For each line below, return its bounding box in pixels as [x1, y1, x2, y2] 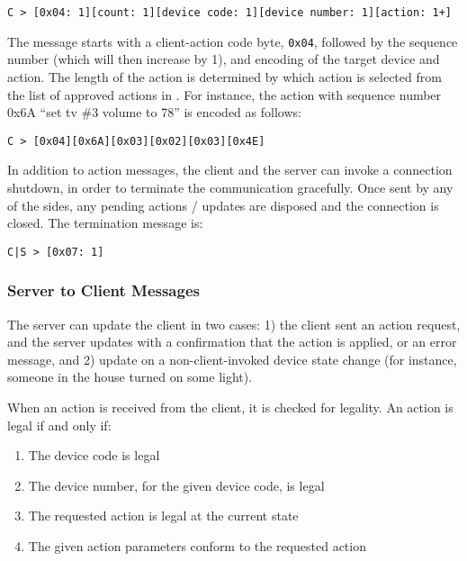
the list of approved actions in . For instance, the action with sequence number [7, 85, 442, 104]
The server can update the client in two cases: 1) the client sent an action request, [7, 314, 461, 333]
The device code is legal [28, 446, 160, 465]
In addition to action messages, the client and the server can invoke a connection [7, 160, 453, 179]
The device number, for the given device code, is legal [28, 475, 325, 494]
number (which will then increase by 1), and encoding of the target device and [7, 50, 440, 68]
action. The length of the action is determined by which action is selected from [7, 67, 442, 86]
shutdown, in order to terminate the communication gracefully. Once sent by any [7, 177, 454, 196]
